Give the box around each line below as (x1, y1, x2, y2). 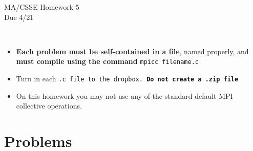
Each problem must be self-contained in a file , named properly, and (16, 46, 249, 56)
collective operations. (16, 100, 82, 111)
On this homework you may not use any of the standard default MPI (16, 90, 233, 101)
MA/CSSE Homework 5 (4, 2, 79, 12)
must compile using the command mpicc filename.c (16, 56, 199, 67)
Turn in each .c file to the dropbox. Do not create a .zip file (16, 73, 239, 84)
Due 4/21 (4, 11, 34, 22)
